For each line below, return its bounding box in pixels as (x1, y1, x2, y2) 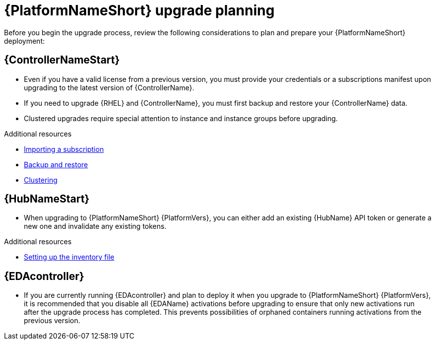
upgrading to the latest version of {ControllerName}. (24, 83, 194, 92)
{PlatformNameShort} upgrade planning (4, 2, 275, 19)
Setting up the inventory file (24, 253, 114, 262)
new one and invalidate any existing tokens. (24, 222, 167, 231)
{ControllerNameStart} (4, 54, 120, 67)
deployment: (4, 36, 45, 45)
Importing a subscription (24, 144, 104, 153)
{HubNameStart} (4, 193, 89, 206)
